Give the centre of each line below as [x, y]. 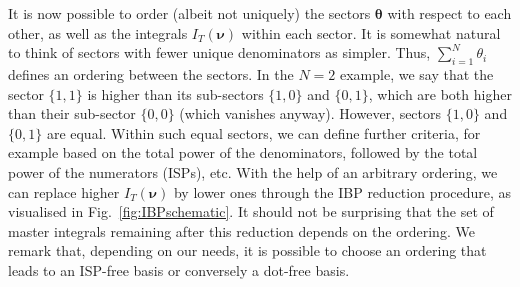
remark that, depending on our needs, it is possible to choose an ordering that [247, 250]
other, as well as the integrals [98, 32]
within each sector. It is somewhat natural [371, 32]
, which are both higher [440, 93]
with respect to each [449, 13]
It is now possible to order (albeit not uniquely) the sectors [189, 13]
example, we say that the [417, 73]
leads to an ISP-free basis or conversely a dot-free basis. [179, 269]
